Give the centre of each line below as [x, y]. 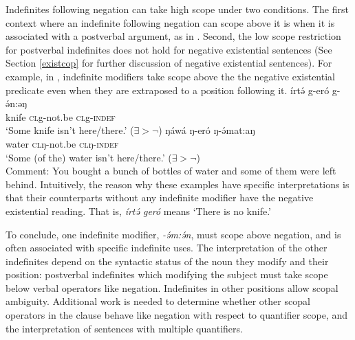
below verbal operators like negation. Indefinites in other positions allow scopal [172, 287]
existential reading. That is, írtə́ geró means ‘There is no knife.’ [138, 211]
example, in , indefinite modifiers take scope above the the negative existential [170, 76]
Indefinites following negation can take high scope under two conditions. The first [177, 9]
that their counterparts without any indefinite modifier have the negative [160, 197]
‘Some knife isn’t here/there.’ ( [70, 130]
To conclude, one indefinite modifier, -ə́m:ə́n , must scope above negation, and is [173, 234]
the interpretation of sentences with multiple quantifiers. [124, 328]
